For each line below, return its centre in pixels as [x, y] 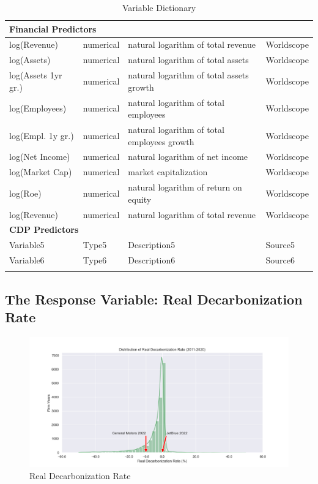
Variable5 [27, 245]
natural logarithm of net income [188, 157]
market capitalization [168, 172]
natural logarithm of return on [185, 187]
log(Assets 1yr [36, 75]
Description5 [152, 245]
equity [140, 199]
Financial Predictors [53, 28]
